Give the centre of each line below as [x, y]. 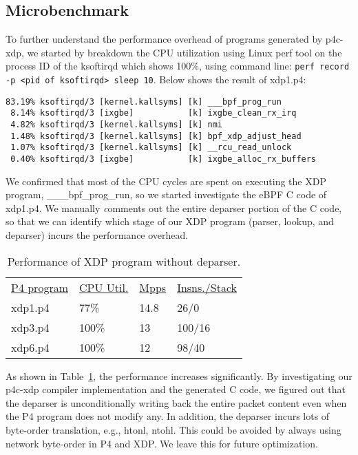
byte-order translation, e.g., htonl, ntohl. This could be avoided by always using [173, 429]
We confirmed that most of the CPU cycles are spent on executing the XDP [166, 181]
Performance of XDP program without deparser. [124, 261]
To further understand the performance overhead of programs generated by [164, 39]
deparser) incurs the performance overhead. [97, 235]
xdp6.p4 [30, 347]
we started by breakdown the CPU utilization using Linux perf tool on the [185, 52]
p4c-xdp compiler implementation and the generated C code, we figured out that [176, 389]
